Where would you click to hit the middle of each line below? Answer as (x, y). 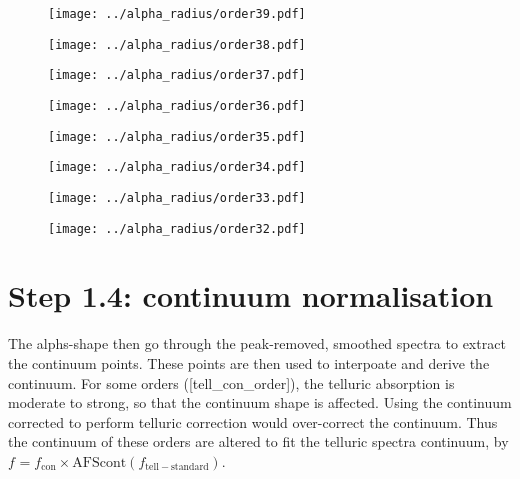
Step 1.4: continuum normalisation (251, 295)
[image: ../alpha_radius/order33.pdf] (177, 197)
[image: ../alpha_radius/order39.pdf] (177, 14)
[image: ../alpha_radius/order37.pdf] (177, 75)
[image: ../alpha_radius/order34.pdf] (177, 167)
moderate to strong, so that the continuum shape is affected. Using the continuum (260, 402)
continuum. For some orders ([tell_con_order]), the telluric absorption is (231, 382)
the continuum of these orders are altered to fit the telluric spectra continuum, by (258, 441)
